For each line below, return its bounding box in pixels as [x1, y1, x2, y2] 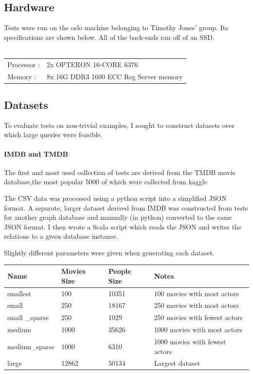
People [108, 266, 131, 276]
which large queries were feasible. [4, 129, 103, 140]
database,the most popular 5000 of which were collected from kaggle [4, 177, 207, 187]
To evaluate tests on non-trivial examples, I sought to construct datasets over [4, 120, 235, 130]
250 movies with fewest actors [154, 312, 243, 322]
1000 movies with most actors [154, 324, 243, 335]
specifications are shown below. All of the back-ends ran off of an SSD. [4, 32, 215, 42]
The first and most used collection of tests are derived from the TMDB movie [4, 167, 235, 177]
